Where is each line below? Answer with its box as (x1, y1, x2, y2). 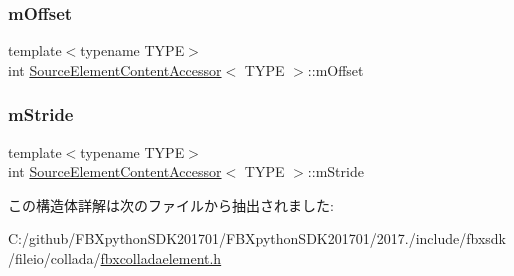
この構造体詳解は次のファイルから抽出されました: (8, 194, 334, 215)
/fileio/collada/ (8, 248, 101, 268)
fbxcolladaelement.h (100, 248, 222, 268)
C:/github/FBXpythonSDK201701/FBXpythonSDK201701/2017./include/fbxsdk (8, 228, 506, 249)
